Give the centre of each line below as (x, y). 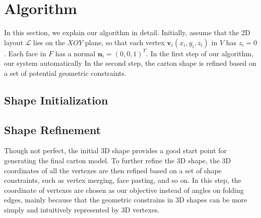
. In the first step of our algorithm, (200, 53)
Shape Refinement (53, 129)
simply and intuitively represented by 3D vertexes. (82, 210)
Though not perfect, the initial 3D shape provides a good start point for (116, 150)
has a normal (75, 53)
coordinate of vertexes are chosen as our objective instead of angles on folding (124, 190)
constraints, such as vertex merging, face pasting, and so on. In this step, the (123, 180)
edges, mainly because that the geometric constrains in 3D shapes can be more (126, 200)
